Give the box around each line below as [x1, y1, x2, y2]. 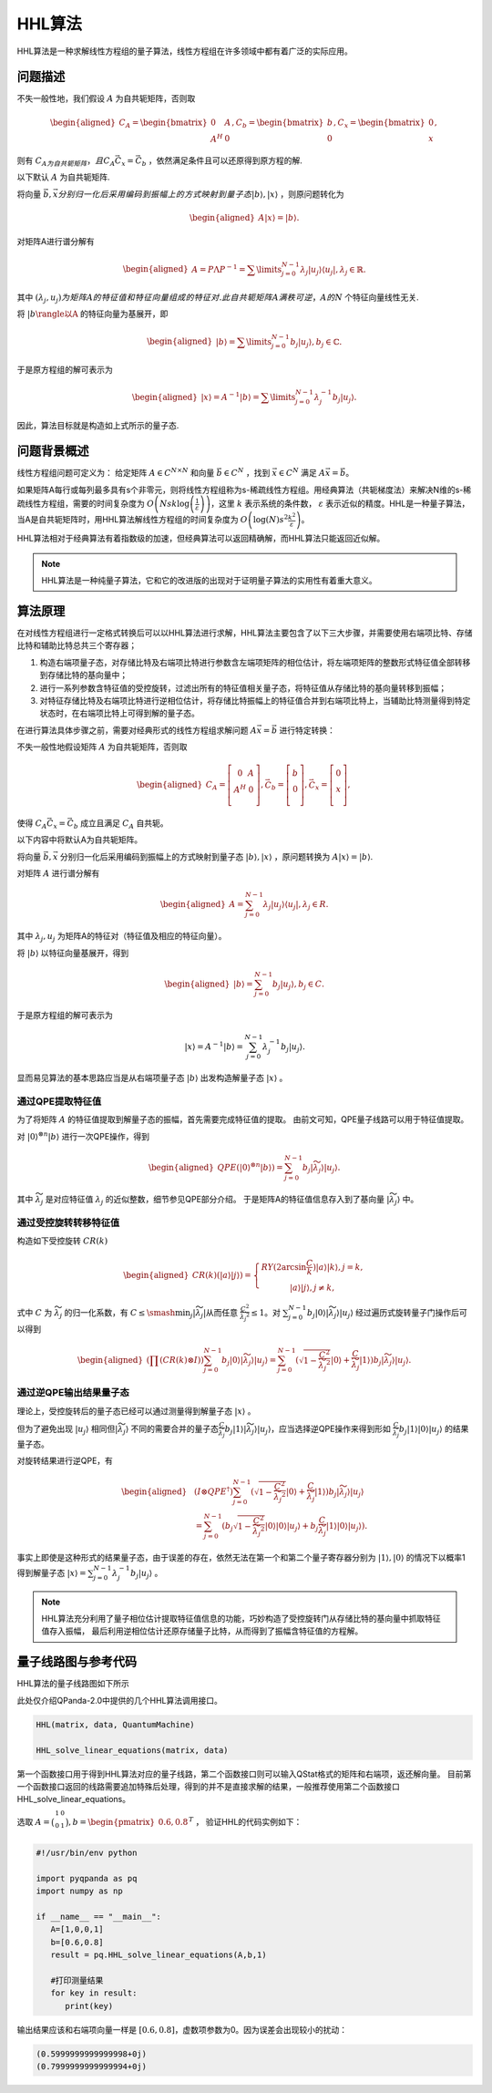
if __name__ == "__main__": [36, 1912, 161, 1923]
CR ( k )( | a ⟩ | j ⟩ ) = [191, 1270, 251, 1280]
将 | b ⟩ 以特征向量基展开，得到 [16, 947, 129, 958]
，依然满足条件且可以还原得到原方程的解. [148, 155, 302, 166]
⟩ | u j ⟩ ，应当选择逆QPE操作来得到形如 [253, 1423, 391, 1437]
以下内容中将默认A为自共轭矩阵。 [16, 834, 143, 845]
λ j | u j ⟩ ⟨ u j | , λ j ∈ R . [262, 899, 329, 912]
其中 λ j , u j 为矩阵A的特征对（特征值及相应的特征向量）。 [16, 931, 227, 943]
